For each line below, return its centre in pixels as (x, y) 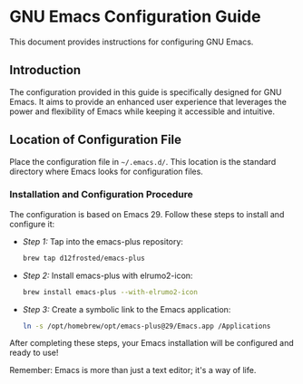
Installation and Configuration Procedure (101, 195)
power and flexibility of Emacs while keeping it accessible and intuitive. (142, 111)
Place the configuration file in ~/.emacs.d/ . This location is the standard (143, 161)
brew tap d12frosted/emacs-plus (83, 258)
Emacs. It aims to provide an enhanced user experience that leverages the (148, 101)
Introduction (45, 70)
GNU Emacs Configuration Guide (135, 17)
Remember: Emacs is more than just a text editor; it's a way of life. (133, 370)
